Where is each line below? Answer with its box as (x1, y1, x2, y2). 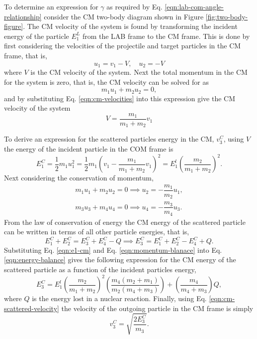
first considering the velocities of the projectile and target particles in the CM (4, 40, 241, 51)
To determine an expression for (4, 1, 98, 11)
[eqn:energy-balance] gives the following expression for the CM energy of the (4, 254, 236, 265)
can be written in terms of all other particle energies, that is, (4, 226, 189, 237)
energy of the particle (4, 30, 69, 41)
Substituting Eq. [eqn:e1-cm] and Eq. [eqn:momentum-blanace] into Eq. (4, 244, 222, 255)
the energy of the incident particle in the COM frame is (4, 143, 173, 154)
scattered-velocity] (4, 303, 59, 313)
